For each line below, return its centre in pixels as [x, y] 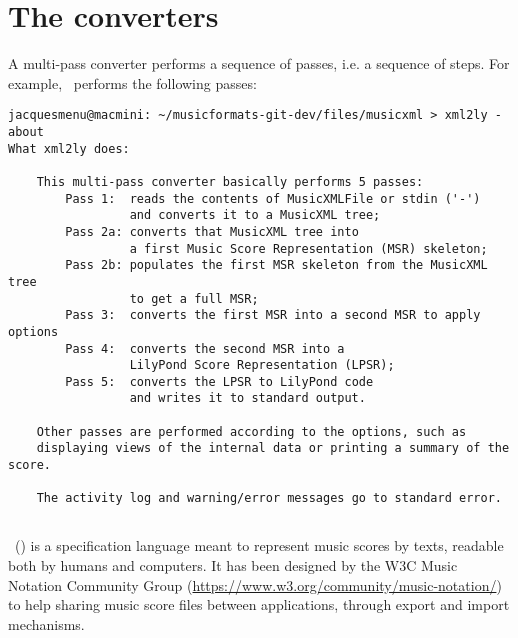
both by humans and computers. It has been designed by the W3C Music [233, 565]
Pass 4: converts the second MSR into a [205, 348]
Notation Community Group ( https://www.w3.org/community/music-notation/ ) [255, 584]
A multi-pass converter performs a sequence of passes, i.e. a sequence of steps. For [259, 63]
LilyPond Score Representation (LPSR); [262, 365]
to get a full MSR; [194, 298]
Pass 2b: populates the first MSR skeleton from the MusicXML [276, 265]
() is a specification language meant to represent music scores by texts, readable [259, 545]
